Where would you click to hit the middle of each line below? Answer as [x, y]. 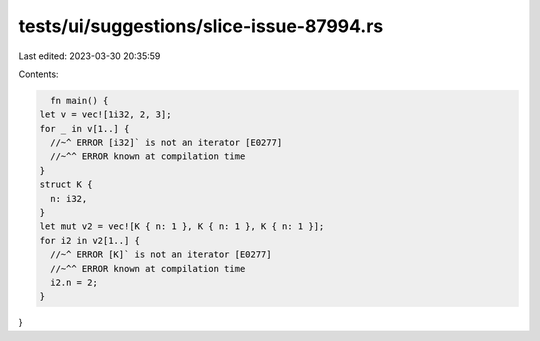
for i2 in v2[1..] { [89, 240]
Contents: [38, 74]
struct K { [66, 184]
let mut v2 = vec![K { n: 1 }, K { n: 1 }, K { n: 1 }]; [182, 226]
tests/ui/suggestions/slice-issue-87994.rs [201, 26]
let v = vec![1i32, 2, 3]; [105, 114]
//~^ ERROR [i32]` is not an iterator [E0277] [166, 143]
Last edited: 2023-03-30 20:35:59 [89, 56]
